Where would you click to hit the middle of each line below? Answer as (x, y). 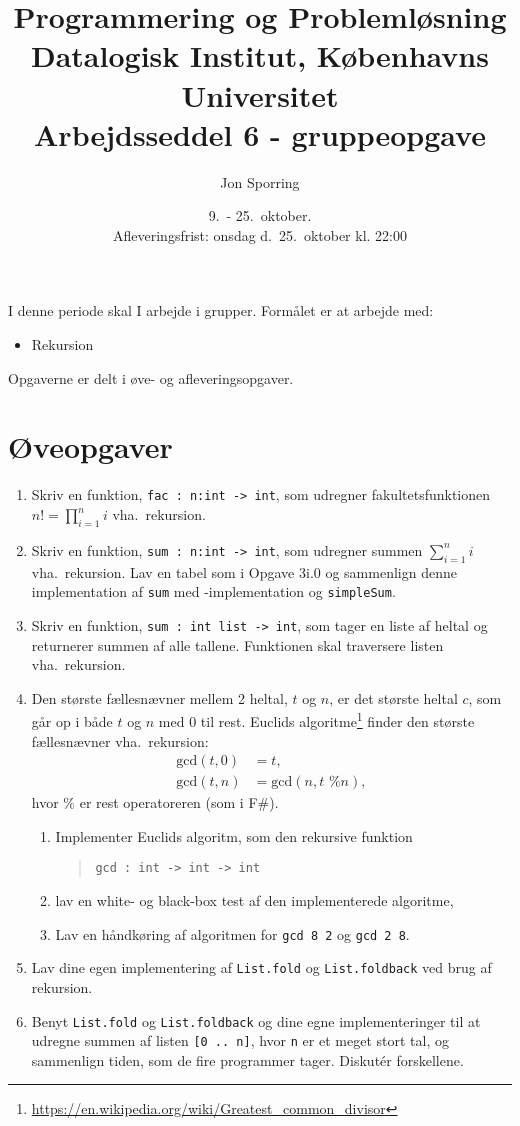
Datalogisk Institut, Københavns (260, 55)
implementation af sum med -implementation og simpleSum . (213, 591)
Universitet (260, 94)
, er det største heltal (393, 697)
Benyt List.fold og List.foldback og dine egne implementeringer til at (256, 1020)
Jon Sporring (260, 181)
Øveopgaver (90, 446)
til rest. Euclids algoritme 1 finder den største (337, 719)
